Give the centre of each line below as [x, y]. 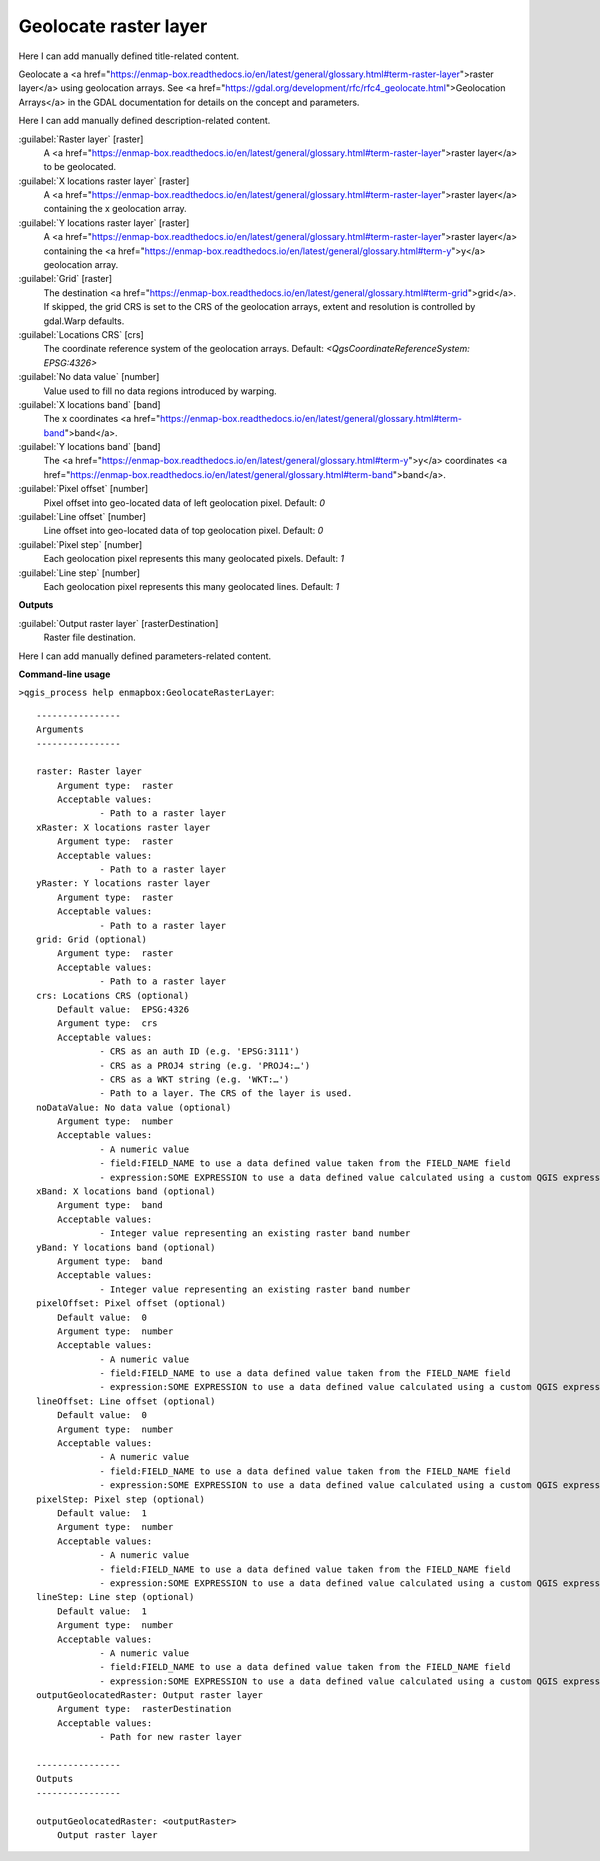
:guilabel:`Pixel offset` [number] [83, 489]
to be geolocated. [80, 167]
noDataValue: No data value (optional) [134, 1107]
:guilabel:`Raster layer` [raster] [81, 139]
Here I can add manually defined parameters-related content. [145, 656]
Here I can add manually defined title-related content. [129, 56]
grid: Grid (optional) [92, 939]
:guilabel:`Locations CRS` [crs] [81, 334]
